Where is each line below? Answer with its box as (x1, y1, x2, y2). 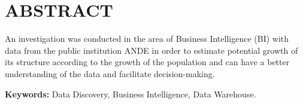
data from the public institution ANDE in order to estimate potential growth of (5, 44, 298, 56)
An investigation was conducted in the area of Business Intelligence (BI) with (5, 32, 289, 45)
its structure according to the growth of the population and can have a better (5, 56, 290, 68)
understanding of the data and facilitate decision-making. (5, 67, 215, 79)
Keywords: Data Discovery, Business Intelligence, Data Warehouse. (5, 87, 256, 100)
